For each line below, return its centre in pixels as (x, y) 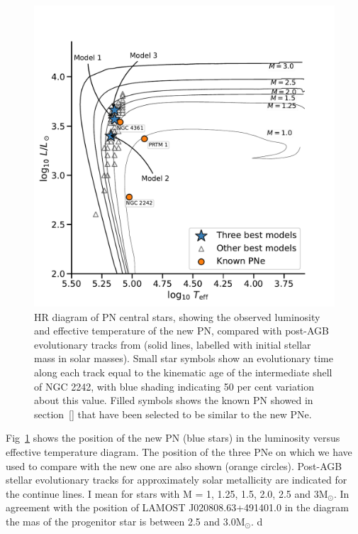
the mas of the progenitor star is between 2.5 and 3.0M (125, 521)
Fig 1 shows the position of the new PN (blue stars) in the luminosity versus (173, 438)
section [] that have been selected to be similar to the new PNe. (173, 414)
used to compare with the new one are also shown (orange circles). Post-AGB (174, 465)
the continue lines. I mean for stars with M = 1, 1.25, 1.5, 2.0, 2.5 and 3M (167, 493)
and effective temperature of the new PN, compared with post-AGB (181, 331)
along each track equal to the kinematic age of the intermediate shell (183, 372)
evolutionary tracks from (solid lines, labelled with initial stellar (173, 344)
